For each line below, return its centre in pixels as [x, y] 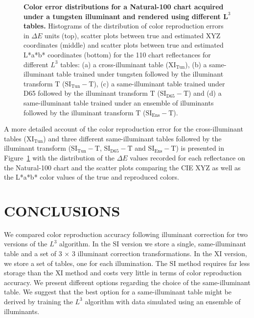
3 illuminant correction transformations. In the [142, 253]
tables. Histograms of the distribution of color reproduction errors [124, 26]
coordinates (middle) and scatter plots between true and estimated [124, 45]
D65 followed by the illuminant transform [86, 93]
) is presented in [200, 148]
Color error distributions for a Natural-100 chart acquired [124, 6]
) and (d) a [205, 93]
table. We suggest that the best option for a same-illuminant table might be [118, 292]
